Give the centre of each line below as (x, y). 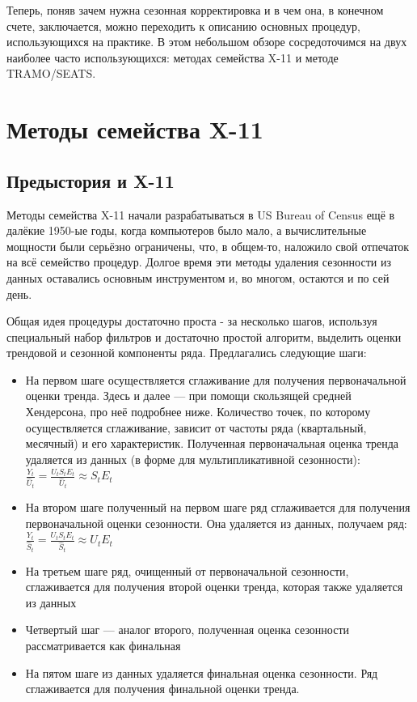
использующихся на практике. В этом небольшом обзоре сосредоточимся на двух (207, 42)
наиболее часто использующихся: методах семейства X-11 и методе (173, 57)
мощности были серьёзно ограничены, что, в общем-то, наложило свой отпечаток (208, 246)
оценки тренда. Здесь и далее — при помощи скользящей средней (188, 396)
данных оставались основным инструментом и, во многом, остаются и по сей (198, 277)
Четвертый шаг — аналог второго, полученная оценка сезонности (187, 630)
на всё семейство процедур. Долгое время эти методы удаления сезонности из (199, 262)
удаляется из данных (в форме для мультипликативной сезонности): (193, 459)
